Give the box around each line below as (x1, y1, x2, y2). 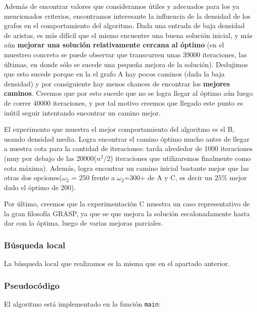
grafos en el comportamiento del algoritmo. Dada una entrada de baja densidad (4, 20, 245, 31)
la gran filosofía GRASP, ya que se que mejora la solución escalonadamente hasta (4, 208, 250, 218)
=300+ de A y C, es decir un (124, 172, 213, 183)
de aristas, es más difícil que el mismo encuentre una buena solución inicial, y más (4, 30, 253, 40)
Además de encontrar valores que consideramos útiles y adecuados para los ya (4, 1, 239, 11)
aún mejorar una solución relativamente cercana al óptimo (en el (4, 39, 224, 50)
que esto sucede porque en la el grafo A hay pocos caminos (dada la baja (4, 69, 225, 79)
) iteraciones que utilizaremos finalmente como (110, 153, 251, 163)
